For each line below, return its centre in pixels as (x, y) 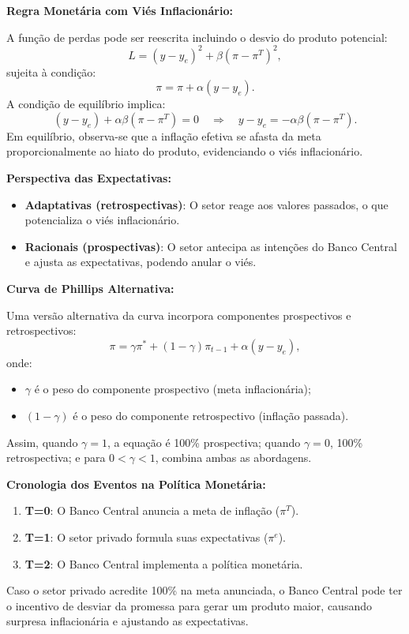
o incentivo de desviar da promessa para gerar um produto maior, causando (189, 605)
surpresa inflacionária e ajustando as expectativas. (128, 621)
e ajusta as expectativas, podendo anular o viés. (141, 262)
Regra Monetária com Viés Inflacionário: (120, 10)
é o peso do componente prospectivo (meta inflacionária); (173, 389)
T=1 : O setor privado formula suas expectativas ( (146, 536)
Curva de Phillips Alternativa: (90, 289)
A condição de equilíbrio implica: (86, 104)
